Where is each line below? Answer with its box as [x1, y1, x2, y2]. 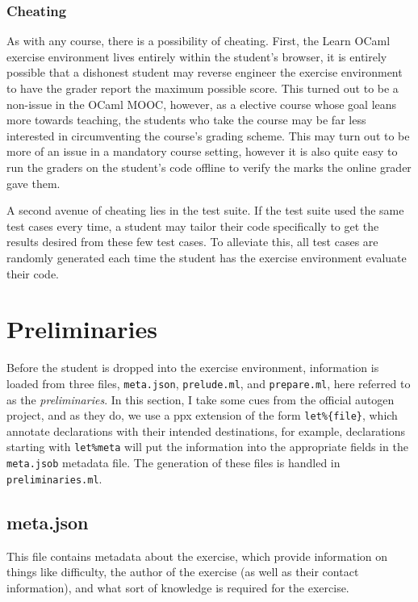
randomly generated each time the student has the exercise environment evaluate [6, 249, 407, 265]
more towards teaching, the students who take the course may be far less [6, 111, 366, 128]
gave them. [6, 174, 61, 191]
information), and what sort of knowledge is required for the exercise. [6, 579, 349, 596]
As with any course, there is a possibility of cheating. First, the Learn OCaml [6, 32, 391, 49]
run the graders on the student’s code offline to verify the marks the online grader [6, 158, 412, 175]
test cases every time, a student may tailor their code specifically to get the [6, 217, 379, 234]
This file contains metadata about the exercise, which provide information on [6, 547, 388, 564]
